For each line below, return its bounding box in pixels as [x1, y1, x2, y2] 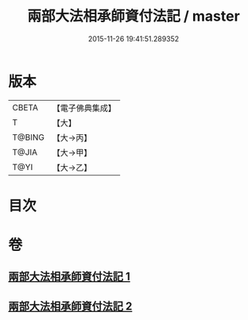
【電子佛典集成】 [52, 102, 117, 114]
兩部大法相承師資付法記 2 [8, 299, 133, 313]
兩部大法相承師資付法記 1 [8, 270, 131, 283]
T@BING [12, 132, 45, 143]
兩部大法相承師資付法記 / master [27, 7, 240, 25]
